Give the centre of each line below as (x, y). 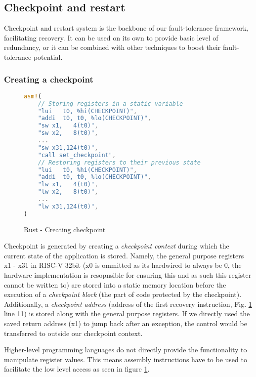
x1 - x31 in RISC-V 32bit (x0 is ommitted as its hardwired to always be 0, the (123, 265)
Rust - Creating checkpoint (65, 229)
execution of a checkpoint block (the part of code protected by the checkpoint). (123, 294)
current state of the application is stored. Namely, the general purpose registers (124, 255)
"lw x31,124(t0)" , (68, 206)
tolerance (18, 57)
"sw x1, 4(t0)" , (68, 126)
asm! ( (33, 96)
